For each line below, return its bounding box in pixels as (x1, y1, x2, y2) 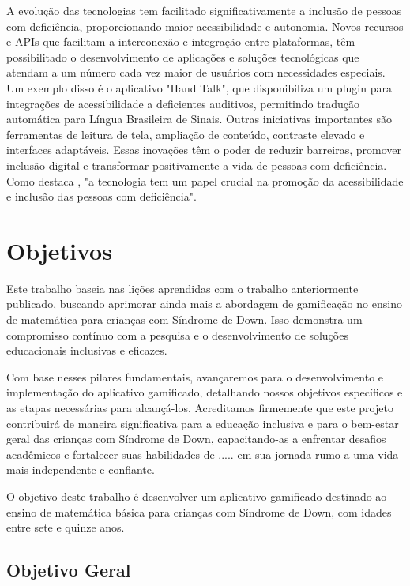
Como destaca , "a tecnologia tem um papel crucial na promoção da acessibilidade (6, 172, 404, 189)
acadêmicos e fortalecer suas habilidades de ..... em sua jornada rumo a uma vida (6, 445, 399, 462)
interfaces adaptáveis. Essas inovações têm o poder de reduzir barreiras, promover (6, 141, 401, 158)
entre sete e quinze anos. (6, 519, 125, 535)
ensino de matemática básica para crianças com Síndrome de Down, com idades (6, 503, 392, 520)
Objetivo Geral (6, 558, 131, 582)
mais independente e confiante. (6, 461, 155, 478)
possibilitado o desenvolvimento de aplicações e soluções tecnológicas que (6, 48, 359, 65)
